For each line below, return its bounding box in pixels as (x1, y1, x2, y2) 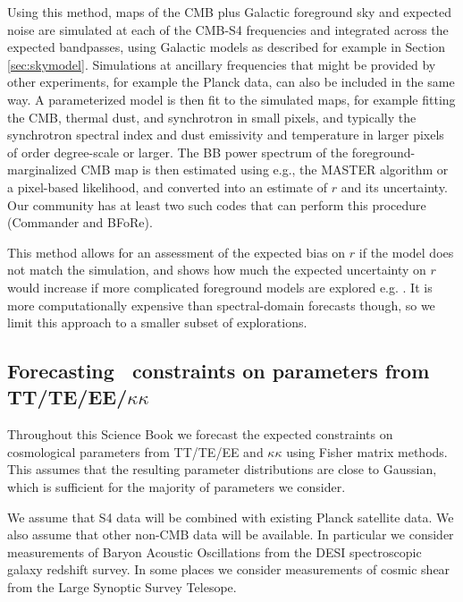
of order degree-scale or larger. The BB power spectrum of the (7, 142, 349, 161)
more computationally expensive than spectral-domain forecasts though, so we (7, 295, 435, 314)
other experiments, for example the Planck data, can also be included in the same (7, 72, 455, 91)
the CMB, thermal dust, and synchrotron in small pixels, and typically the (7, 107, 417, 126)
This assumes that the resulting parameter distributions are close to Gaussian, (7, 460, 437, 479)
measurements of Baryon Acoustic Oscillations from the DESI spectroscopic (7, 542, 422, 561)
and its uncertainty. (341, 177, 448, 196)
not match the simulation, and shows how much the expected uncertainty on (7, 260, 426, 279)
